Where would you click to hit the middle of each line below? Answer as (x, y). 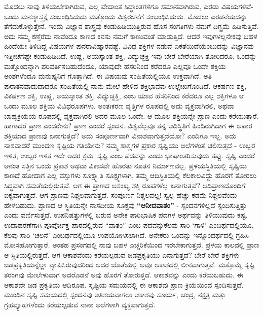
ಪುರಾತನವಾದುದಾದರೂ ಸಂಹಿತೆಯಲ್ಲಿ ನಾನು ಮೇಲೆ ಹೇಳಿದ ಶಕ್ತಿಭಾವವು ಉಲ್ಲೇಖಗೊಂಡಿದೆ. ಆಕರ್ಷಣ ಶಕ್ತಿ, (125, 85)
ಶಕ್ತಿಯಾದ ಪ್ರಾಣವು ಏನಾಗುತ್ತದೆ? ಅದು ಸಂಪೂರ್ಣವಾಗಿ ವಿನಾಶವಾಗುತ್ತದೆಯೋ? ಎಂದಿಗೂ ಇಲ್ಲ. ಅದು (120, 135)
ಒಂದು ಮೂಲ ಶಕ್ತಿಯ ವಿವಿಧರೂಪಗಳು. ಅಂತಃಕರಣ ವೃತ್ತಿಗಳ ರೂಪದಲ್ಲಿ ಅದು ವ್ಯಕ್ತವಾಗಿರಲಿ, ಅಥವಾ (119, 105)
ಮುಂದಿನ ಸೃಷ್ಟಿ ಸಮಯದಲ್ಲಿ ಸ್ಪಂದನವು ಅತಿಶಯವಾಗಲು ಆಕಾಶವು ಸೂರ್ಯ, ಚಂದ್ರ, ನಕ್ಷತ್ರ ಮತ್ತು (115, 294)
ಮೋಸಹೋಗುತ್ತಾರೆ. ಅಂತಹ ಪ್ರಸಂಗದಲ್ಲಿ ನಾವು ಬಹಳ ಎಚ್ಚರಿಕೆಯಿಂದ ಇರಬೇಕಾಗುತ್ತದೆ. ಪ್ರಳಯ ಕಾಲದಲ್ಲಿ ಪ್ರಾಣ (132, 245)
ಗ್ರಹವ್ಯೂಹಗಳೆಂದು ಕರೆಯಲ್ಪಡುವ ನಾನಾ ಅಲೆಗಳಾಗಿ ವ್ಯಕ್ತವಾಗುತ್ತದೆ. (80, 304)
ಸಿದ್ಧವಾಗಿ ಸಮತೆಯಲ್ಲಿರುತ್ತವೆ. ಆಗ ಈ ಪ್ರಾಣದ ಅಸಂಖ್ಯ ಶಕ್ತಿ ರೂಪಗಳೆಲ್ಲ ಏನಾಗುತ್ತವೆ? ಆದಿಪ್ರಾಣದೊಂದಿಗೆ (125, 185)
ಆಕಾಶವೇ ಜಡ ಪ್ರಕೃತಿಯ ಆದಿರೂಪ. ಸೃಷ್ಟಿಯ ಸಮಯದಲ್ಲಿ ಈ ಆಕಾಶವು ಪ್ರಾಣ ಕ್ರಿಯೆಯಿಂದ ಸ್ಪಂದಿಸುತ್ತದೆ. (124, 284)
